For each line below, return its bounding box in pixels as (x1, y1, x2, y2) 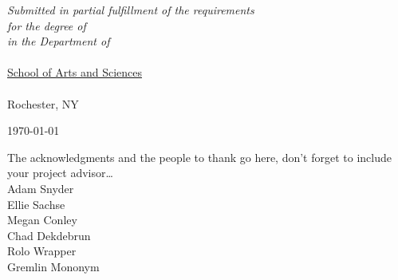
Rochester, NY (7, 95, 79, 112)
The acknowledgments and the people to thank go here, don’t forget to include (7, 148, 392, 165)
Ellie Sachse (7, 195, 65, 212)
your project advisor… (7, 164, 113, 181)
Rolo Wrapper (7, 243, 77, 259)
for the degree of (7, 17, 86, 34)
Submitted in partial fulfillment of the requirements (7, 2, 254, 18)
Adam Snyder (7, 179, 74, 196)
